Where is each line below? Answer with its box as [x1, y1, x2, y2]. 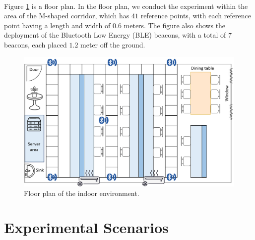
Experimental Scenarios [4, 217, 169, 238]
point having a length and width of [4, 20, 111, 30]
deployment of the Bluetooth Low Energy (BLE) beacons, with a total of [4, 30, 226, 40]
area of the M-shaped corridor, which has [4, 10, 129, 21]
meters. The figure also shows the [124, 20, 226, 30]
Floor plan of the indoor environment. [24, 188, 139, 198]
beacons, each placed [4, 39, 67, 49]
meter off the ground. [80, 39, 145, 49]
